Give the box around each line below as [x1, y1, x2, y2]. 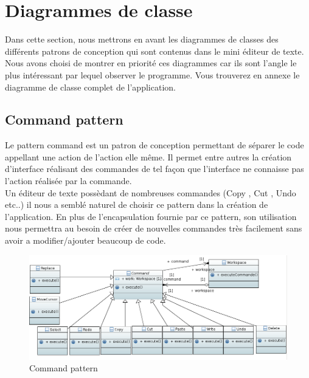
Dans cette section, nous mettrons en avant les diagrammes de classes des [5, 33, 279, 46]
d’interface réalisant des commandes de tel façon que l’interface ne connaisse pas [5, 162, 304, 175]
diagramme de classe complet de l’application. [5, 80, 176, 93]
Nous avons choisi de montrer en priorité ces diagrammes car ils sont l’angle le [5, 57, 297, 69]
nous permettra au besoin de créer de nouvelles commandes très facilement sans [5, 222, 302, 235]
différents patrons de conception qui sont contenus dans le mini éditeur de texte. [5, 44, 304, 57]
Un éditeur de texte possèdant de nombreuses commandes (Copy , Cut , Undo [5, 186, 296, 199]
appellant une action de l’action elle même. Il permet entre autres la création [5, 150, 292, 163]
